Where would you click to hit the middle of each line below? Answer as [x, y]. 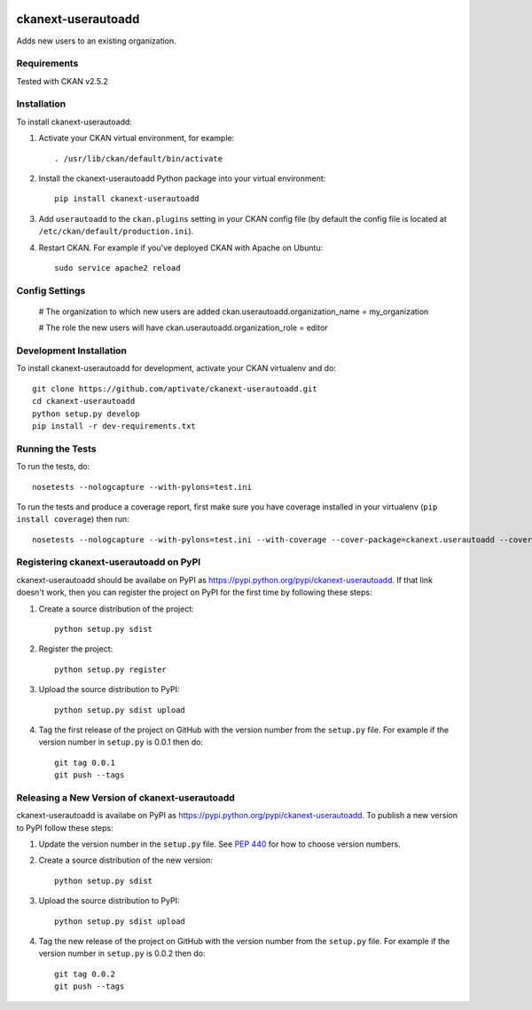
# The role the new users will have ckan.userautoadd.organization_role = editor [183, 327]
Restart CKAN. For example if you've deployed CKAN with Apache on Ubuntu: [181, 248]
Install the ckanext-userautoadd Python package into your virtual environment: [182, 178]
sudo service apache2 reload [117, 268]
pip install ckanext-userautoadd [127, 199]
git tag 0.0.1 [85, 762]
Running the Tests [56, 448]
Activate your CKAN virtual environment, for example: [137, 138]
